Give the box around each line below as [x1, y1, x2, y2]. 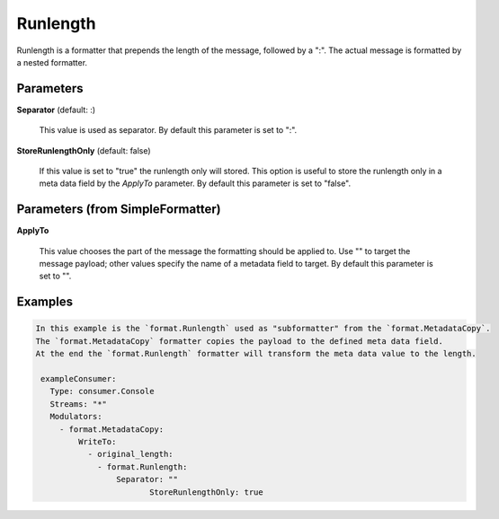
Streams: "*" [49, 399, 108, 409]
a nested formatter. [16, 57, 88, 67]
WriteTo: [77, 436, 117, 446]
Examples [16, 295, 74, 310]
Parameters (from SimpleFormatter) [16, 202, 221, 217]
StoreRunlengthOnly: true [148, 487, 264, 497]
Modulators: [49, 411, 102, 422]
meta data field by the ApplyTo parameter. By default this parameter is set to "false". [39, 178, 352, 189]
